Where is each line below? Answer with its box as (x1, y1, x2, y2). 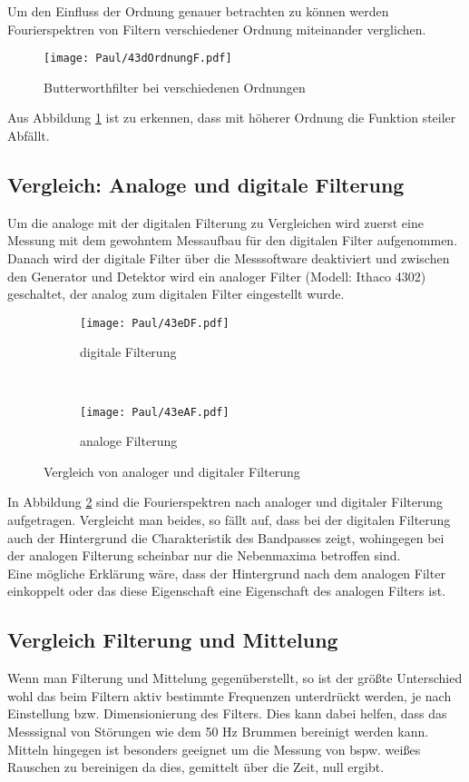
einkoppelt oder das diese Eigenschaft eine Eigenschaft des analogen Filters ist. (7, 581, 446, 600)
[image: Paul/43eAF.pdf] (80, 405, 230, 419)
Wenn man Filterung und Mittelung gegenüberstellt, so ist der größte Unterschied (7, 668, 463, 688)
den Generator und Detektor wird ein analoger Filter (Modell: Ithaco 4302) (7, 266, 426, 285)
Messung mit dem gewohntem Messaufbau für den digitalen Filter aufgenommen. (7, 231, 458, 250)
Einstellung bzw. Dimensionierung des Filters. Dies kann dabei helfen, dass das (7, 704, 447, 723)
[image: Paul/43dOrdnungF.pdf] (44, 52, 232, 65)
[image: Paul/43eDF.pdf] (80, 316, 230, 330)
